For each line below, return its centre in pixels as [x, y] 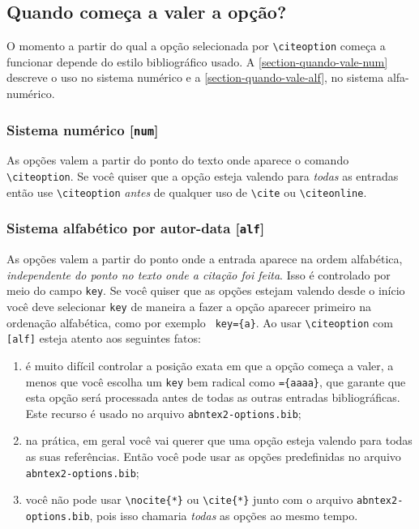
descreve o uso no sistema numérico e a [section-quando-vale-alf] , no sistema [195, 77]
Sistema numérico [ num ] [83, 129]
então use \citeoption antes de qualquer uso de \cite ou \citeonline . [187, 192]
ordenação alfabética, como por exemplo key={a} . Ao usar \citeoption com [200, 322]
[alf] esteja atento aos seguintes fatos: [104, 338]
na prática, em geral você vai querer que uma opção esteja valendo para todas [219, 440]
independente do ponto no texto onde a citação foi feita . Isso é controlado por [199, 274]
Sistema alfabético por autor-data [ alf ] [136, 228]
